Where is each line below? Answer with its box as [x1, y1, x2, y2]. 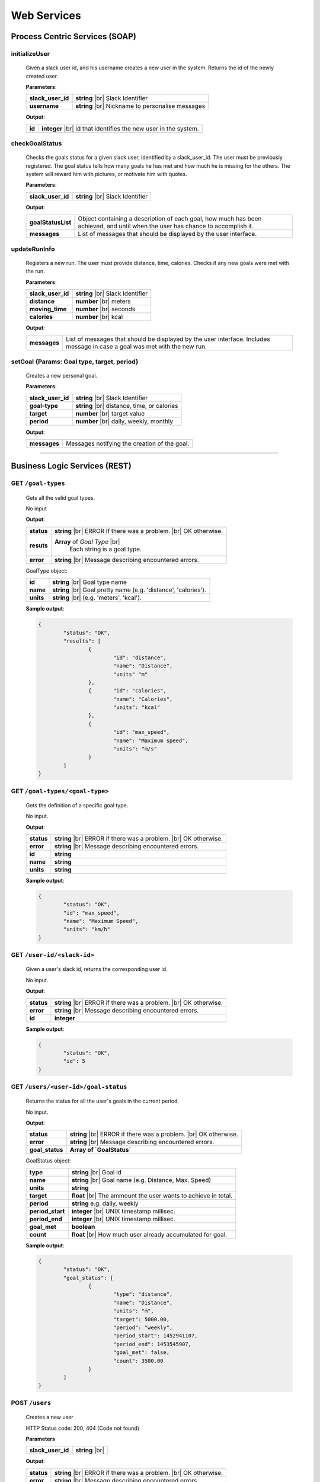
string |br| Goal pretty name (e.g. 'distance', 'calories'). [52, 586, 207, 594]
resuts [29, 541, 49, 550]
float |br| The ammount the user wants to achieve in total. [71, 1192, 233, 1200]
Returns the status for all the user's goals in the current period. [25, 1097, 180, 1105]
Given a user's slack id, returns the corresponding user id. [25, 966, 168, 973]
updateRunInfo [11, 245, 55, 253]
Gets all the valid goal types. [25, 494, 95, 501]
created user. [25, 72, 59, 79]
